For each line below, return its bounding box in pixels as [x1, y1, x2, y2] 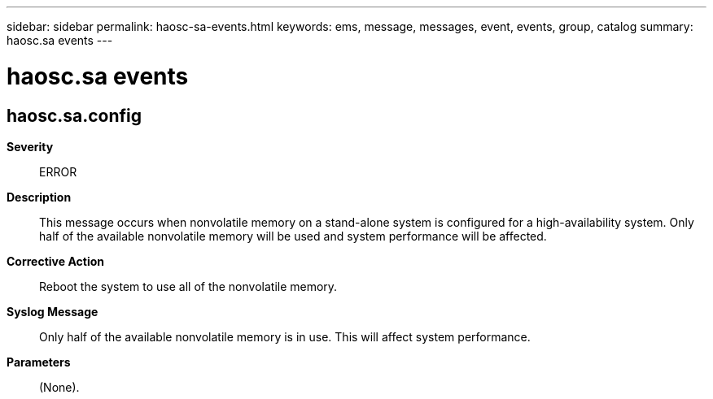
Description [7, 189, 72, 204]
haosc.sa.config [7, 105, 142, 126]
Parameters [7, 354, 71, 369]
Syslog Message [7, 304, 98, 319]
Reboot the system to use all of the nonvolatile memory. [39, 279, 338, 293]
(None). [39, 379, 80, 394]
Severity [7, 139, 54, 154]
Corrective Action [7, 254, 104, 268]
